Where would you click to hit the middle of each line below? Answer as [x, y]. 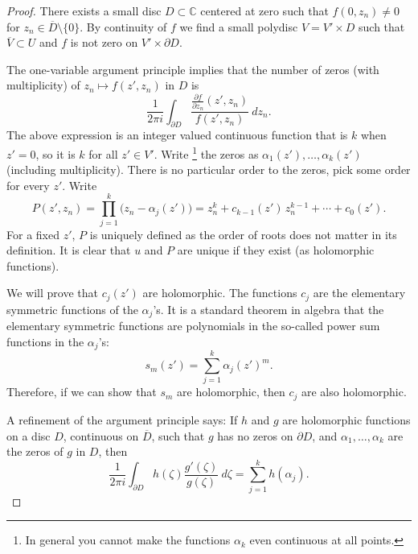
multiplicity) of [43, 85]
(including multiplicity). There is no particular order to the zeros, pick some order [209, 170]
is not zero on [104, 42]
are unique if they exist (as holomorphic [276, 250]
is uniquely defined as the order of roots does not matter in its [243, 234]
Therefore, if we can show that [82, 392]
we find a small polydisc [239, 26]
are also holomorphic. [354, 392]
